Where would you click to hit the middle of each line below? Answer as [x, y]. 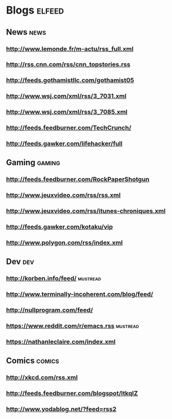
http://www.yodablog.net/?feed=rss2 [61, 409]
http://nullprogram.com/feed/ [50, 310]
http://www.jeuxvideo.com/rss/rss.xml [63, 195]
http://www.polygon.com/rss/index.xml [65, 243]
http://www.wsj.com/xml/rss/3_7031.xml [66, 96]
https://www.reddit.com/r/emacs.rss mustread [72, 326]
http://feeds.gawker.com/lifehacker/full [64, 144]
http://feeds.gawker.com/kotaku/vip [60, 227]
